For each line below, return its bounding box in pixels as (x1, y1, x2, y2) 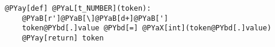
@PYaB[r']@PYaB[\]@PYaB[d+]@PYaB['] (22, 14, 169, 23)
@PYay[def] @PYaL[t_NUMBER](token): (5, 4, 151, 12)
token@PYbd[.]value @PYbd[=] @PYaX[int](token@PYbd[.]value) (22, 24, 271, 33)
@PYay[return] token (22, 33, 104, 42)
